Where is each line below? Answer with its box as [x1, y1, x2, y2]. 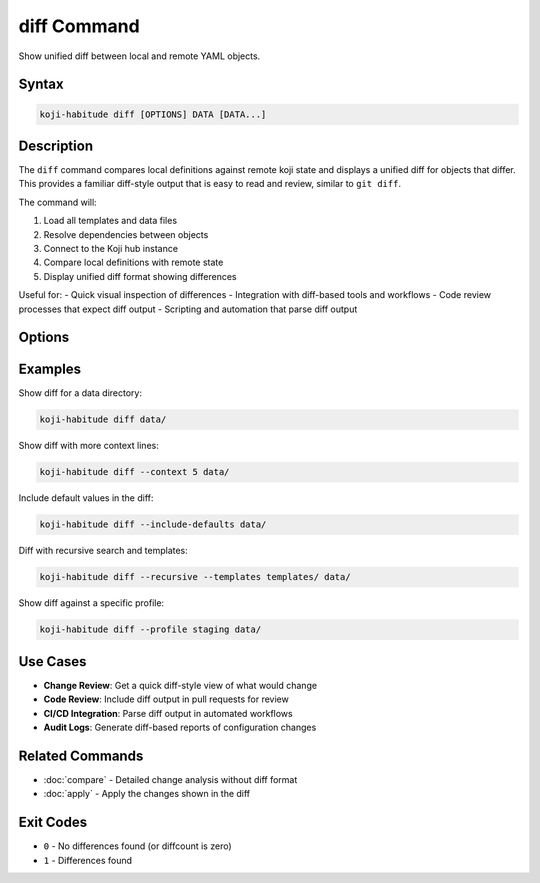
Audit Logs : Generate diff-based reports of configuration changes [43, 721, 317, 734]
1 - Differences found [43, 854, 133, 866]
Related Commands [18, 747, 144, 764]
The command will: [18, 196, 97, 208]
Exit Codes [18, 814, 88, 831]
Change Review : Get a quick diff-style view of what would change [43, 679, 318, 691]
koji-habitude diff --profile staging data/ [39, 624, 262, 635]
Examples [18, 361, 82, 378]
